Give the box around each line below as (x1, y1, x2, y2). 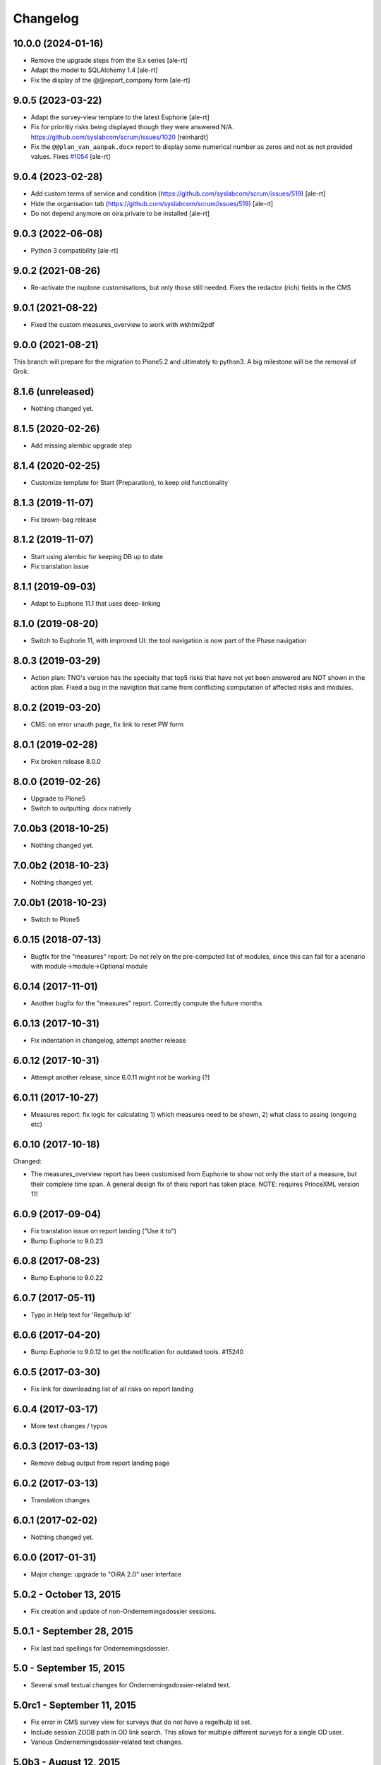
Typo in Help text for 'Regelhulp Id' (30, 1310, 132, 1320)
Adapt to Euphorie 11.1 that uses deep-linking (30, 599, 161, 607)
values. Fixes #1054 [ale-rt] (30, 152, 111, 161)
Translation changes (30, 1495, 90, 1504)
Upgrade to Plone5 (30, 794, 86, 803)
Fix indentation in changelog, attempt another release (30, 1036, 186, 1044)
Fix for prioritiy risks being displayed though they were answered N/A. (30, 123, 234, 131)
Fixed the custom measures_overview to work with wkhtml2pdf (30, 320, 214, 328)
